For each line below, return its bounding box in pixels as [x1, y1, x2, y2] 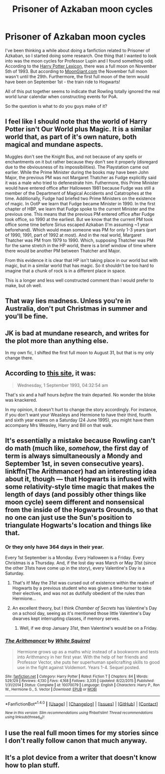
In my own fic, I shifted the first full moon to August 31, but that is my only [5, 350, 154, 355]
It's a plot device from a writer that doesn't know [5, 753, 157, 762]
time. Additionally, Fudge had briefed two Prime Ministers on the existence [5, 195, 156, 201]
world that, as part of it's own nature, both [5, 133, 137, 141]
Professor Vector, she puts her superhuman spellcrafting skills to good [17, 659, 160, 665]
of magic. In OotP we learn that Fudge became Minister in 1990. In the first [5, 200, 156, 206]
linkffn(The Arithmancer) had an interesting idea [5, 467, 157, 476]
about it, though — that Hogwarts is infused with [5, 475, 157, 484]
